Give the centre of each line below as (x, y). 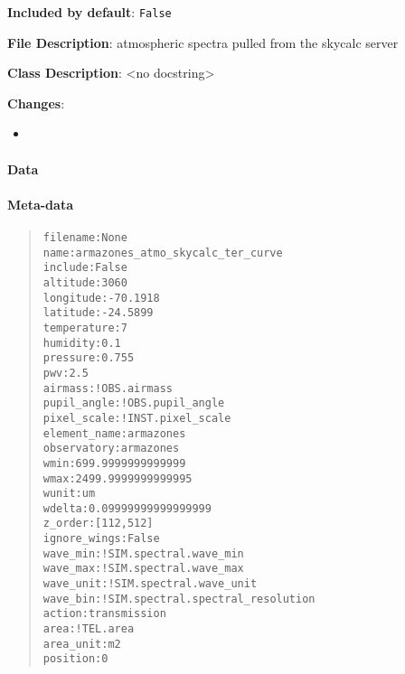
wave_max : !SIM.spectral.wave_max (143, 569)
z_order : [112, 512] (98, 524)
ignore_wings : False (101, 539)
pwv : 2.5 (66, 373)
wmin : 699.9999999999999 (114, 463)
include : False (85, 268)
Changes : (36, 103)
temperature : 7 (85, 328)
